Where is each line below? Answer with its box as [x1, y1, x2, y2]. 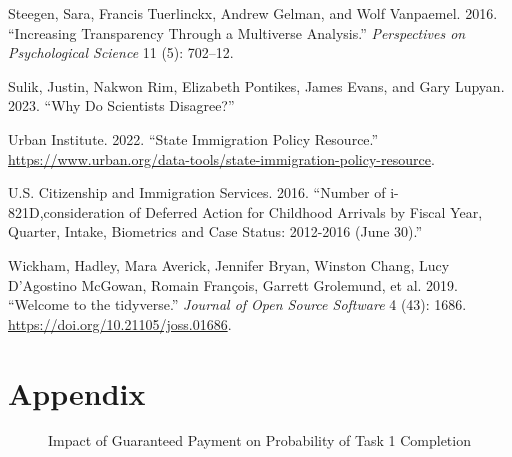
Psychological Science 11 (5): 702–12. [8, 42, 234, 63]
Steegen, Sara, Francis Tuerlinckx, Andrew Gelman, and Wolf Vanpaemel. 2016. [8, 3, 498, 23]
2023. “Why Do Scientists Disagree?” [8, 95, 235, 116]
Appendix [8, 372, 146, 413]
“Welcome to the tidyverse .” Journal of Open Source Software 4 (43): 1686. [8, 294, 467, 315]
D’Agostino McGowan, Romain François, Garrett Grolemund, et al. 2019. [8, 274, 458, 295]
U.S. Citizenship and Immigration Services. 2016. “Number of [8, 182, 386, 203]
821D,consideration [8, 201, 125, 222]
